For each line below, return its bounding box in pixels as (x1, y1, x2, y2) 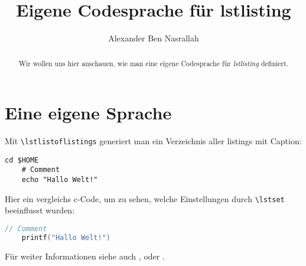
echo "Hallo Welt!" (21, 176, 98, 184)
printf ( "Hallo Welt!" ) (21, 233, 111, 242)
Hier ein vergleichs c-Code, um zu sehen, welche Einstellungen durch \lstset (5, 192, 285, 205)
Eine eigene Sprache (5, 100, 172, 125)
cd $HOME (5, 155, 39, 164)
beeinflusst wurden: (5, 204, 75, 216)
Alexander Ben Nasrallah (108, 32, 199, 44)
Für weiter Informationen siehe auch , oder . (5, 249, 165, 262)
